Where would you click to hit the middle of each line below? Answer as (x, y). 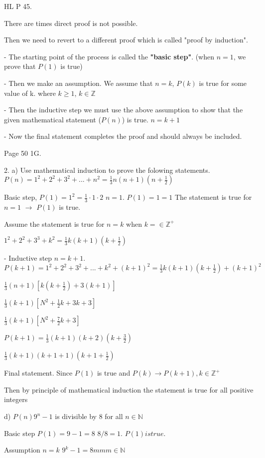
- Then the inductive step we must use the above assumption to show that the (124, 110)
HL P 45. (18, 6)
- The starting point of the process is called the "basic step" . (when (109, 56)
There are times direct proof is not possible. (71, 23)
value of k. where (30, 93)
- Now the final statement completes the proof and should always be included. (123, 136)
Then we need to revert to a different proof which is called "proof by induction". (126, 40)
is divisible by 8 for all (89, 416)
